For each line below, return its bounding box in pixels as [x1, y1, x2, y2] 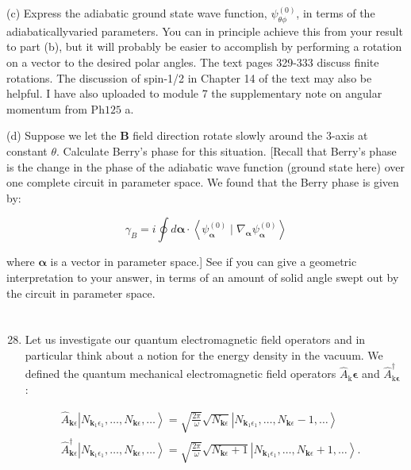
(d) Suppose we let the [6, 127, 117, 144]
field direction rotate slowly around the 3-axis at [133, 127, 368, 144]
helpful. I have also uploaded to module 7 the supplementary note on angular [6, 85, 382, 102]
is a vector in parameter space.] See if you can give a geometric [50, 253, 357, 270]
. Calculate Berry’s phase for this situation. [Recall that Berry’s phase [56, 142, 397, 159]
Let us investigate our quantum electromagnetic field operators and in [25, 331, 366, 348]
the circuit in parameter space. [6, 284, 156, 301]
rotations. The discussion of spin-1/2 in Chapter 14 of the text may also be [6, 69, 372, 86]
